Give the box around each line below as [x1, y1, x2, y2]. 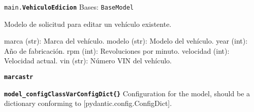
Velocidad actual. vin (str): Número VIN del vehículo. [4, 55, 172, 66]
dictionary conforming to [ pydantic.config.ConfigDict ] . [4, 98, 172, 108]
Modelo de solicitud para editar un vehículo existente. [4, 18, 172, 29]
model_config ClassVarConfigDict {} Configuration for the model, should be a [4, 88, 250, 98]
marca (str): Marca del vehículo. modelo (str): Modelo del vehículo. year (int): [4, 35, 248, 46]
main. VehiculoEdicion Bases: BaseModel [4, 2, 134, 12]
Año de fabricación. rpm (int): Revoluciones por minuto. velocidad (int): [4, 45, 230, 56]
